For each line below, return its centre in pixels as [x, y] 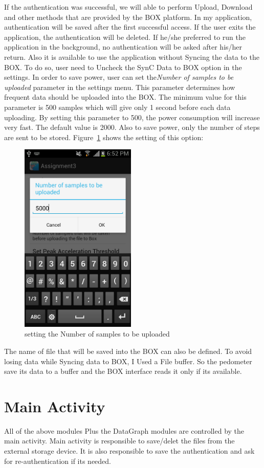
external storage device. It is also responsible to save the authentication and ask [129, 451]
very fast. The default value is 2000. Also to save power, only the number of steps [132, 127]
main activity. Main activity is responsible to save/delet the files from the [119, 441]
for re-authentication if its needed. [58, 461]
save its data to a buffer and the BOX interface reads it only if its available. [123, 371]
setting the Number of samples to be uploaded [97, 334]
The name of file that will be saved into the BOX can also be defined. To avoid [128, 351]
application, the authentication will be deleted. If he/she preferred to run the [125, 37]
